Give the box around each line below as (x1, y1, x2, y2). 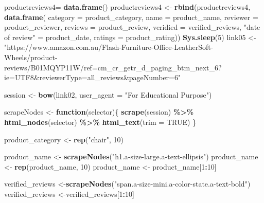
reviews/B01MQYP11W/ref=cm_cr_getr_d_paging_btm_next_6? (4, 62, 222, 72)
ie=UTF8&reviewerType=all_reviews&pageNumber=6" (4, 72, 181, 83)
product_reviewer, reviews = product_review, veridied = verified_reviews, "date (4, 22, 260, 32)
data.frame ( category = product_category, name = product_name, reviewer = (4, 11, 258, 22)
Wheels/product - (4, 51, 58, 62)
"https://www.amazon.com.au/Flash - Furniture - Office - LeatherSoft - (4, 42, 214, 52)
